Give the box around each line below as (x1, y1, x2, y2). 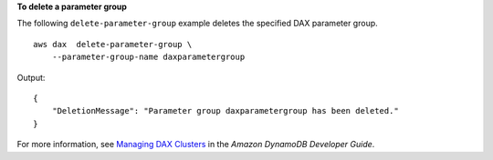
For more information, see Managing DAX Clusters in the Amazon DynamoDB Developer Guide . (16, 139, 375, 150)
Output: (16, 72, 46, 83)
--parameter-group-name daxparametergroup (51, 52, 246, 63)
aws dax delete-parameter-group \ (33, 39, 193, 49)
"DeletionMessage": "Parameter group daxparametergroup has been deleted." (51, 105, 399, 116)
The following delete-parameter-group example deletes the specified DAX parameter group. (16, 18, 378, 29)
